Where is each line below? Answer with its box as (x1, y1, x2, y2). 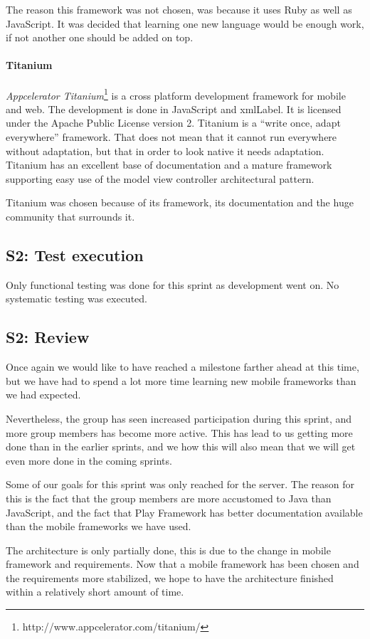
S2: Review (6, 326, 90, 348)
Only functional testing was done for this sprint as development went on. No (6, 277, 339, 292)
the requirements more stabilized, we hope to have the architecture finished (6, 570, 334, 585)
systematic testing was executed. (6, 291, 147, 306)
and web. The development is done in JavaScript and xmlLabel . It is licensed (6, 101, 342, 116)
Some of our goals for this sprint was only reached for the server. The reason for (6, 477, 355, 492)
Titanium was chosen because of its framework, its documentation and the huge (6, 195, 354, 210)
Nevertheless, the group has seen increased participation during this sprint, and (6, 411, 352, 426)
